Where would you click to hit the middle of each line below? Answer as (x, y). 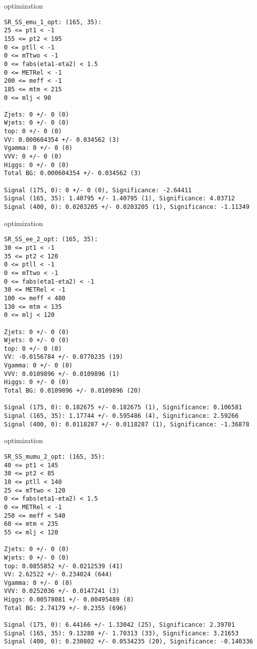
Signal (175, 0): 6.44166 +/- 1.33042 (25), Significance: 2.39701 (120, 625)
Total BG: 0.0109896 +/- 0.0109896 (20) (73, 391)
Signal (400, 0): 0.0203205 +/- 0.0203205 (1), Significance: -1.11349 (127, 207)
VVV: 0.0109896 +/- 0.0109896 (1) (62, 374)
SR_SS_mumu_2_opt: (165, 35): (55, 456)
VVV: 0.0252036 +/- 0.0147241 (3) (62, 591)
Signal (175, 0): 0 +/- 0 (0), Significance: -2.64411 (98, 190)
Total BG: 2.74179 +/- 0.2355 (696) (66, 608)
